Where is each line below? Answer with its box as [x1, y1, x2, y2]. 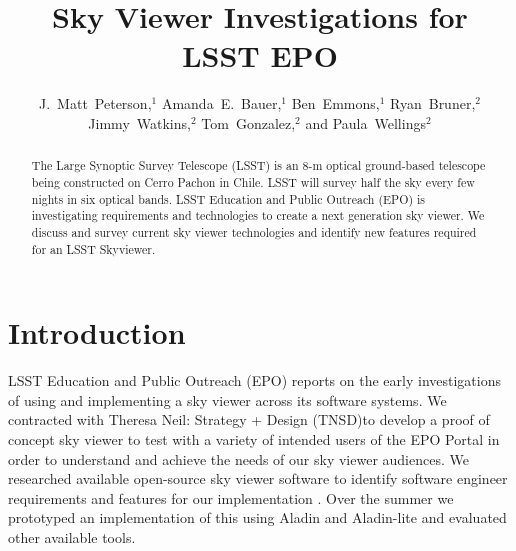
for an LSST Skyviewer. [31, 240, 156, 257]
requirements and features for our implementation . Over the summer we [8, 487, 454, 508]
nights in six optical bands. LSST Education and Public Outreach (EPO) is [31, 190, 426, 207]
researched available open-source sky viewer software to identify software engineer [8, 468, 508, 489]
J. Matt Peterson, [39, 93, 152, 114]
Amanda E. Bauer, [161, 93, 282, 114]
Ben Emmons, [291, 93, 380, 114]
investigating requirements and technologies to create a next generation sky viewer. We [31, 207, 485, 224]
